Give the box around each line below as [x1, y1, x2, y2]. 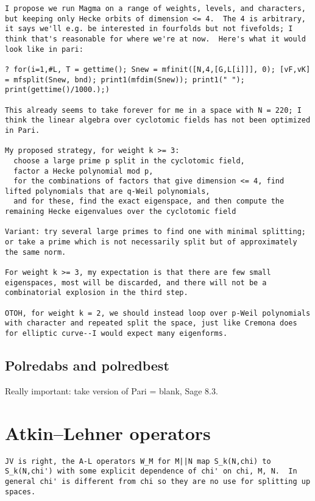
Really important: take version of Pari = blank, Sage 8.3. [5, 384, 218, 397]
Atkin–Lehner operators [5, 420, 211, 445]
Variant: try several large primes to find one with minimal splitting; [5, 227, 306, 236]
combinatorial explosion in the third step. [5, 288, 188, 297]
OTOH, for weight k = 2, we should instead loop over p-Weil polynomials [5, 308, 311, 318]
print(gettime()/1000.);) [5, 85, 110, 94]
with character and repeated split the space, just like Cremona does [5, 319, 297, 328]
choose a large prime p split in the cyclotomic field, [13, 156, 245, 165]
